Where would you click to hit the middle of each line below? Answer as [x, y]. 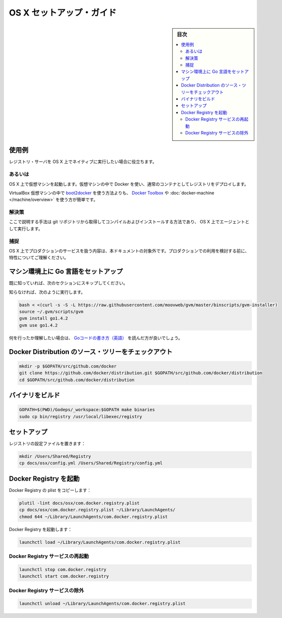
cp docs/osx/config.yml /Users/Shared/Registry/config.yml [91, 463]
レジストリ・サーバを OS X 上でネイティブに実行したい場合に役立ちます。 [83, 162]
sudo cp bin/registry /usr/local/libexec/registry [81, 417]
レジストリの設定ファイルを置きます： [47, 444]
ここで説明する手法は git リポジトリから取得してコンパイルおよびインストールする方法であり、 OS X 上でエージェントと [129, 222]
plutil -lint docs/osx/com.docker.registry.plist [79, 503]
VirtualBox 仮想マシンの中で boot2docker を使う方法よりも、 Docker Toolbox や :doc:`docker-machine [112, 193]
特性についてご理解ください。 [39, 258]
